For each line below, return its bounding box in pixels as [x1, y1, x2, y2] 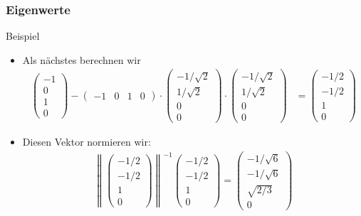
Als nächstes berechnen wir [22, 52, 141, 67]
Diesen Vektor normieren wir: [22, 134, 151, 149]
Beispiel [6, 28, 40, 43]
